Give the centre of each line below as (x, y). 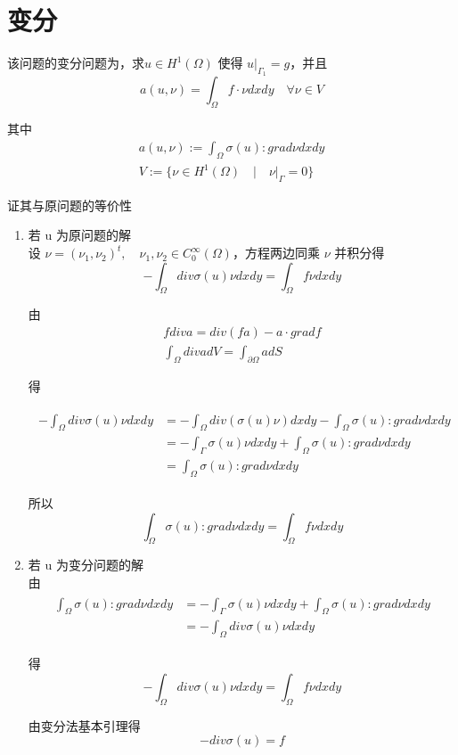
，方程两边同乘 (276, 253)
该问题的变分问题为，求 (76, 63)
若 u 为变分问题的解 (86, 565)
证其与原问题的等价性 (70, 205)
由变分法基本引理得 (84, 725)
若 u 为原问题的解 (79, 235)
